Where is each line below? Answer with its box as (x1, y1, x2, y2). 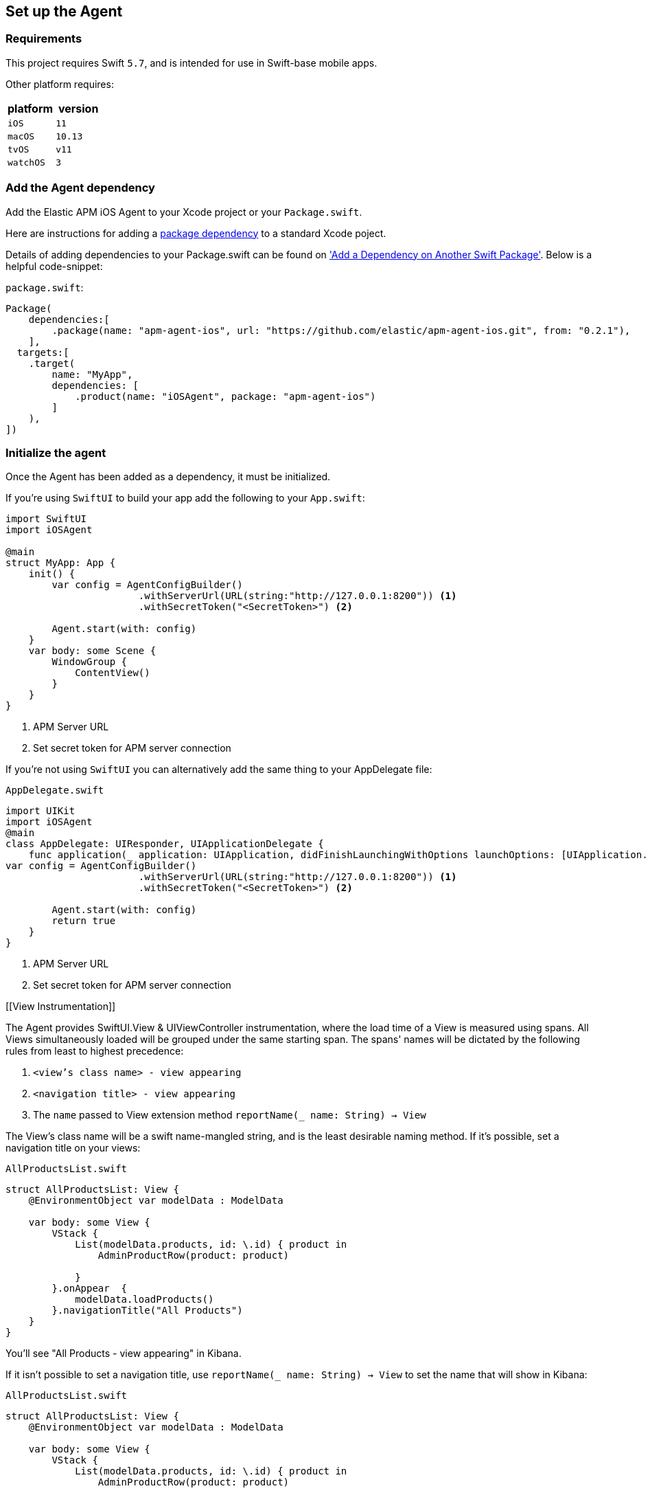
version (58, 101, 99, 115)
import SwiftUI (5, 513, 87, 525)
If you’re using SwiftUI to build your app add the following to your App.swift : (5, 492, 365, 504)
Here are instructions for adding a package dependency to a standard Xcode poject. (5, 227, 386, 239)
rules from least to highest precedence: (5, 1045, 184, 1057)
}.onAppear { (51, 1283, 128, 1294)
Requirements (5, 32, 82, 46)
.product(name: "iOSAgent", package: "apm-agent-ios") (75, 390, 376, 402)
